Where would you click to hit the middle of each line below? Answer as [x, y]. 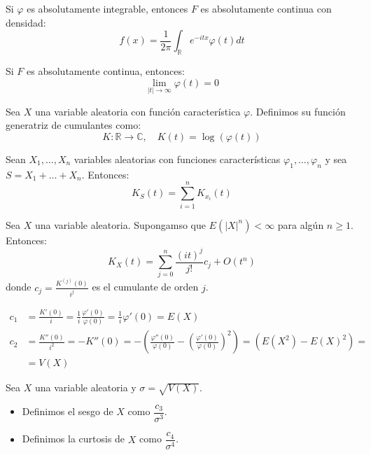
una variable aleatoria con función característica [138, 111]
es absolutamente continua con [266, 8]
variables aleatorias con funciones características [177, 159]
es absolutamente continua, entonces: [106, 70]
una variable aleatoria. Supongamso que [120, 224]
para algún [301, 224]
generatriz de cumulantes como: [73, 125]
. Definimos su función [298, 111]
